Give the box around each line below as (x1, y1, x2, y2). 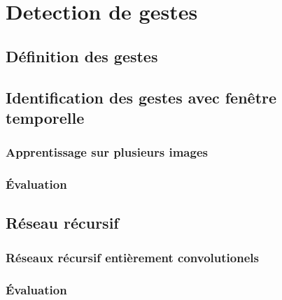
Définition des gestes (6, 45, 158, 66)
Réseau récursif (6, 212, 119, 234)
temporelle (6, 106, 85, 128)
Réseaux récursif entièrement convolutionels (6, 248, 259, 266)
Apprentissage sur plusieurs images (6, 143, 208, 161)
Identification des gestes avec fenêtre (6, 86, 277, 108)
